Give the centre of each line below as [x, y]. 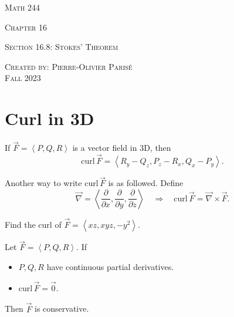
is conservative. [62, 308]
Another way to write [43, 183]
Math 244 [22, 7]
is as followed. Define [146, 183]
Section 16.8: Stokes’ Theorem [62, 47]
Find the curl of [33, 225]
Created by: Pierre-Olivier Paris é [69, 66]
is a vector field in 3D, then [122, 148]
